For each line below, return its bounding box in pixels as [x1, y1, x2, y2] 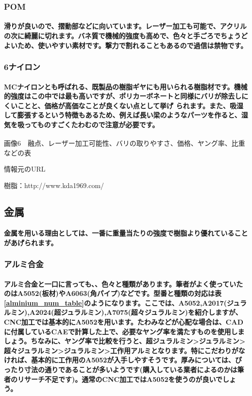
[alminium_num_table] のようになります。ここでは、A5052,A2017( [4, 297, 227, 308]
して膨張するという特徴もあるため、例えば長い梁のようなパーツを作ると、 [4, 110, 241, 120]
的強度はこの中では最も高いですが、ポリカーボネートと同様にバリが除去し [4, 91, 242, 101]
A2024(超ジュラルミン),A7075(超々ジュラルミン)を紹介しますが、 [29, 307, 242, 317]
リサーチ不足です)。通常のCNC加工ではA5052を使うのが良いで [17, 374, 223, 384]
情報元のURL [4, 164, 46, 174]
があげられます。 [4, 237, 58, 247]
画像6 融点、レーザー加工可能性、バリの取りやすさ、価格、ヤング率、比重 [4, 138, 245, 148]
